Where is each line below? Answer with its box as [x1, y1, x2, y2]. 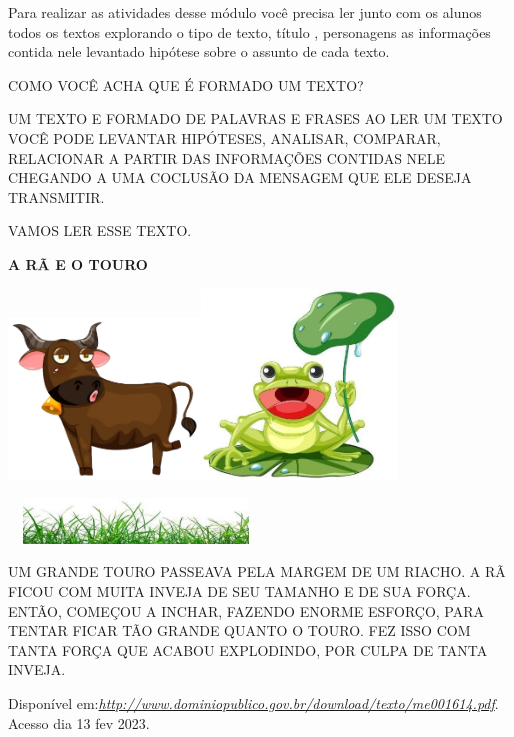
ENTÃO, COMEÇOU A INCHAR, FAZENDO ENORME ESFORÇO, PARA [8, 600, 485, 621]
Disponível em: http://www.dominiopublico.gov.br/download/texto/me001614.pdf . [8, 692, 499, 713]
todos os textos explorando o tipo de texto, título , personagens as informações [8, 21, 491, 42]
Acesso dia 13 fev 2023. [8, 712, 150, 733]
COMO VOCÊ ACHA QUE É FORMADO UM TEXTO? [8, 74, 364, 95]
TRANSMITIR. [8, 186, 105, 207]
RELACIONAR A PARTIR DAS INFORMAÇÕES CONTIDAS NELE [8, 147, 445, 168]
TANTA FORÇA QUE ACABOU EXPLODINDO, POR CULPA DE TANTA [8, 639, 488, 660]
